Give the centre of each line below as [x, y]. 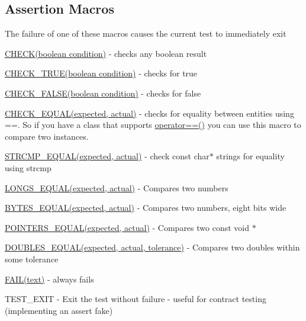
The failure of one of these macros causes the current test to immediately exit [146, 33]
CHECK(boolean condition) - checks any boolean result [106, 53]
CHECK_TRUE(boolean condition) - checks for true [101, 73]
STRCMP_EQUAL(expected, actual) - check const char [107, 156]
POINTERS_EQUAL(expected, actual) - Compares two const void [127, 227]
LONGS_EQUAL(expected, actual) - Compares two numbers [117, 187]
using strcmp [28, 167]
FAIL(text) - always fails [49, 279]
